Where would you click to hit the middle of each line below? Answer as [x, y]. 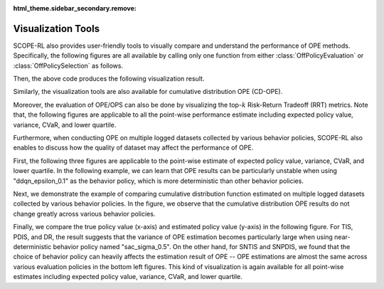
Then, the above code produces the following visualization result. [109, 79]
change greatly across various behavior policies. [84, 214]
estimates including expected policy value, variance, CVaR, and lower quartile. [128, 277]
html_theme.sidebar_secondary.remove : [75, 8]
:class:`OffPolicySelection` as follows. [68, 65]
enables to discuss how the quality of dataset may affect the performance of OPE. [133, 148]
